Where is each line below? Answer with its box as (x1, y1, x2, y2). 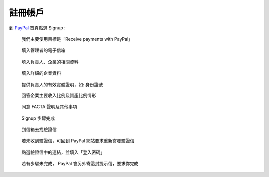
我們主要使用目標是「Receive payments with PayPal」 (21, 36, 133, 42)
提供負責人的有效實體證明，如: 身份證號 (21, 81, 103, 87)
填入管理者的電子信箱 (21, 47, 66, 53)
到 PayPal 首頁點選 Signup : (9, 25, 66, 31)
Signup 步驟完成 (21, 115, 55, 121)
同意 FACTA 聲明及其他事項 (21, 104, 77, 110)
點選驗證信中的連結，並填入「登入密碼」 (21, 149, 105, 155)
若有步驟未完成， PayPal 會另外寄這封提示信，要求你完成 (21, 161, 139, 167)
